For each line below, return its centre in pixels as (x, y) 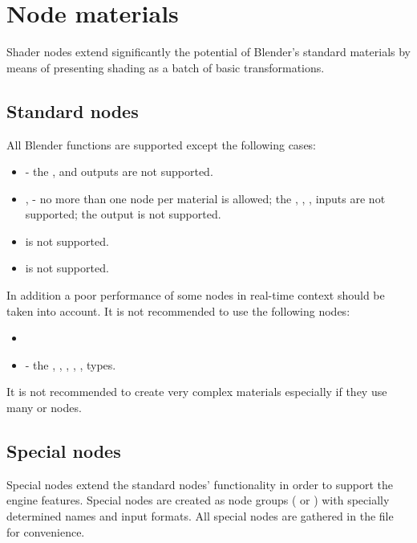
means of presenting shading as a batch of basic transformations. (166, 67)
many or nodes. (44, 408)
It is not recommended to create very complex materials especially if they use (197, 392)
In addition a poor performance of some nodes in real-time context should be (196, 295)
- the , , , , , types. (71, 364)
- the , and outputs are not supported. (119, 171)
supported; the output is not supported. (123, 214)
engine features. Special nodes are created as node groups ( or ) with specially (198, 500)
